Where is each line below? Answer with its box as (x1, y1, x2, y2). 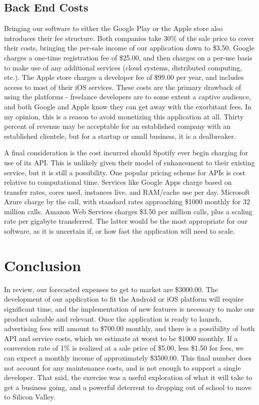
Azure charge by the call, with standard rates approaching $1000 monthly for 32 (4, 196, 250, 207)
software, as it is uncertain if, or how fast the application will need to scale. (4, 226, 235, 236)
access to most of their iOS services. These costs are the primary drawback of (4, 81, 241, 92)
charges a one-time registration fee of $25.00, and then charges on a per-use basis (4, 52, 252, 62)
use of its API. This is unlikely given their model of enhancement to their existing (4, 157, 255, 167)
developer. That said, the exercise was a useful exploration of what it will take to (4, 372, 252, 383)
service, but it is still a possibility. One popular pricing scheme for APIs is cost (4, 167, 245, 177)
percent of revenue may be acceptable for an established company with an (4, 121, 230, 131)
